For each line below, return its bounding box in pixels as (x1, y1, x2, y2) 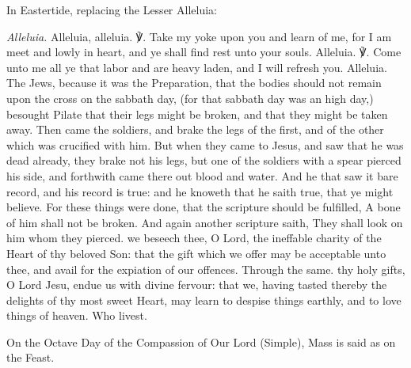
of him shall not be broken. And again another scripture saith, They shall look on (6, 214, 403, 230)
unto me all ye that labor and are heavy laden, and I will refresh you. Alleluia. (6, 59, 387, 75)
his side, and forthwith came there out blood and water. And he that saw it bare (6, 167, 398, 184)
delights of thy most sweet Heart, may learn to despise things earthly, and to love (6, 291, 401, 308)
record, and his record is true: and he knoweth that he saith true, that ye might (6, 183, 394, 199)
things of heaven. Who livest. (6, 307, 147, 324)
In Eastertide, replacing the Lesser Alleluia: (6, 2, 217, 17)
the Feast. (6, 349, 55, 366)
